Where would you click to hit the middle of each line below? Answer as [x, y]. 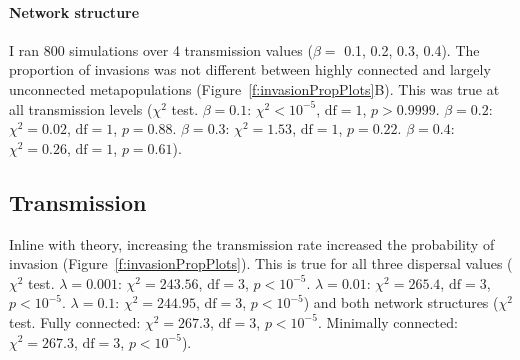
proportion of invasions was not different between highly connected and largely [250, 69]
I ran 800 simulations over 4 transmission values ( [161, 49]
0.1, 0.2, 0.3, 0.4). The [412, 49]
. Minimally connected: [387, 321]
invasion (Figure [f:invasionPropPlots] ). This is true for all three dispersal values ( [261, 263]
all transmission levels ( [81, 108]
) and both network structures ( [401, 302]
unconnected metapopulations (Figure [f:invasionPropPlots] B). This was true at [254, 88]
